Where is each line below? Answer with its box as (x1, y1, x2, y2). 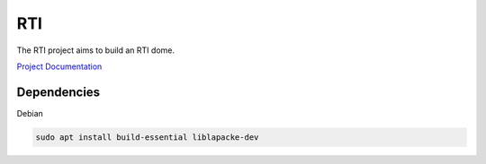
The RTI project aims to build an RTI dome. (16, 45, 175, 56)
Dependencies (16, 84, 101, 99)
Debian (16, 108, 44, 118)
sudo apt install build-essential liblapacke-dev (35, 132, 259, 142)
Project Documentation (16, 61, 103, 72)
